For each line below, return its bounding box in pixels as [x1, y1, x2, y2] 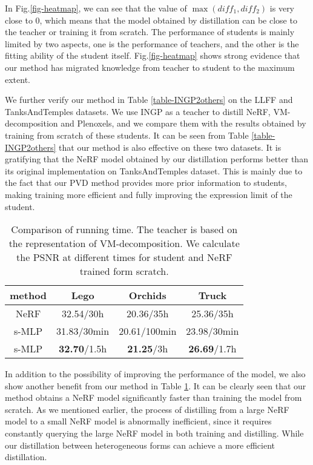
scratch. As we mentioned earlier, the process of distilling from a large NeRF [5, 403, 289, 415]
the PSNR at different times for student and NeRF [16, 250, 232, 265]
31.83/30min [56, 324, 110, 338]
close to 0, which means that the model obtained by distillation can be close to [5, 13, 297, 26]
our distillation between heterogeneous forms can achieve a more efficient [5, 438, 275, 451]
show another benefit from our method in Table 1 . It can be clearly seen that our [5, 379, 306, 392]
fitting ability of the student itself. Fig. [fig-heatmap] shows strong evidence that [5, 49, 300, 62]
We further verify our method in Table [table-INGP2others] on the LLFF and [5, 93, 293, 106]
